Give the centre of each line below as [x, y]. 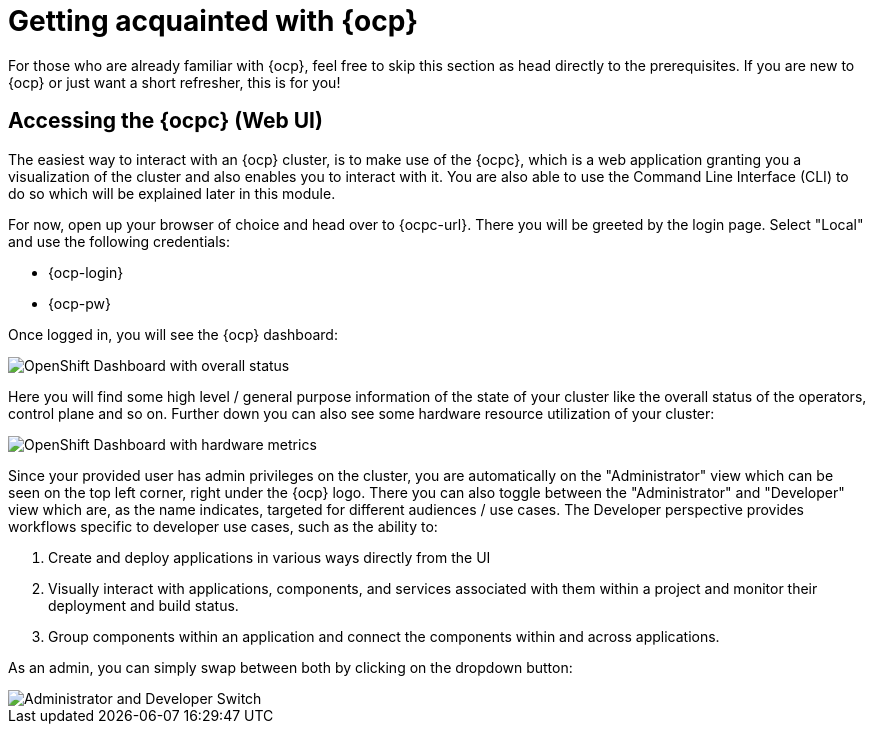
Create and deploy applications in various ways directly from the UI [269, 557]
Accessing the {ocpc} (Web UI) [165, 121]
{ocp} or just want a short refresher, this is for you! [174, 82]
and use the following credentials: [119, 241]
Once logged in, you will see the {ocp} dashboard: [173, 334]
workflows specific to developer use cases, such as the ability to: [223, 526]
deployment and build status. [143, 605]
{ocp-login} [86, 272]
